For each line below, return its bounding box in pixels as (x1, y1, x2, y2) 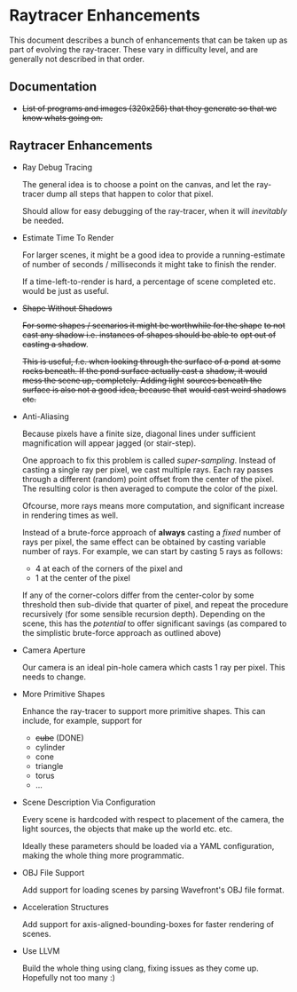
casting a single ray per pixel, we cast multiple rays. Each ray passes (21, 464, 274, 475)
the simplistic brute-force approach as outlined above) (21, 627, 222, 638)
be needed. (21, 215, 65, 226)
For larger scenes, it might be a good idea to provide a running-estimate (21, 250, 285, 260)
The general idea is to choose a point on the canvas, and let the (21, 179, 255, 189)
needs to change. (21, 671, 87, 682)
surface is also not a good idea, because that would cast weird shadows (21, 384, 286, 395)
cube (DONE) (35, 732, 84, 742)
